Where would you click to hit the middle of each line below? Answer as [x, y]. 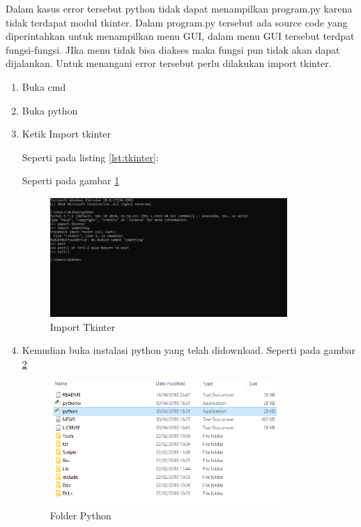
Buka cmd [44, 86]
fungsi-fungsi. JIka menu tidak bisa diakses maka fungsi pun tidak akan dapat [173, 49]
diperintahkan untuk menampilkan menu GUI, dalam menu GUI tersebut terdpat [180, 36]
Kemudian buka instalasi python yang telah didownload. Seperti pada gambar [189, 350]
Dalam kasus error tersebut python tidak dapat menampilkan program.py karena [179, 8]
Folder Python [80, 515]
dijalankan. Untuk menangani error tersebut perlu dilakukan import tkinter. [169, 63]
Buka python [50, 110]
